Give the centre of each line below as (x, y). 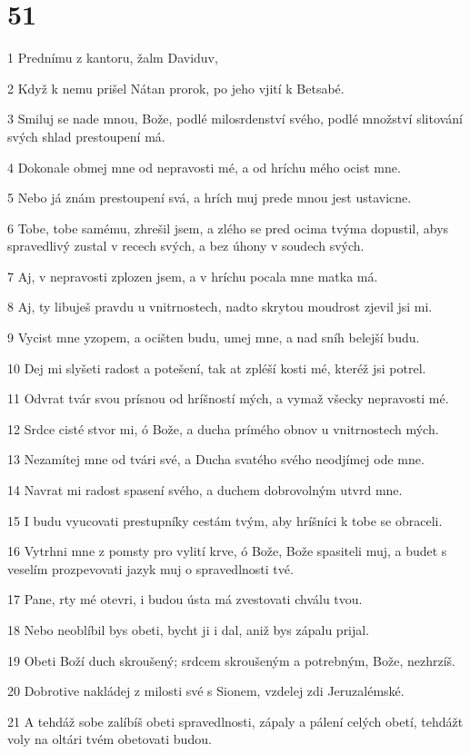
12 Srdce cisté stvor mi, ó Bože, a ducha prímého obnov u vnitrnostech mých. (223, 428)
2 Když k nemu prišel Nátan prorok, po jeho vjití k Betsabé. (176, 88)
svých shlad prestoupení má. (86, 136)
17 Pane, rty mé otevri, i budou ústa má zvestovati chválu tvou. (185, 599)
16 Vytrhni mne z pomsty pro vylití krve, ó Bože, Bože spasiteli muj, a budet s (227, 551)
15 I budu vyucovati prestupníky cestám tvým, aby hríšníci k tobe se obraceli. (225, 520)
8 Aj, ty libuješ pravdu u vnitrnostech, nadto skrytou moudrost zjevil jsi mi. (220, 307)
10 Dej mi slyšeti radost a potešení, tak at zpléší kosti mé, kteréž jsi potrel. (217, 367)
